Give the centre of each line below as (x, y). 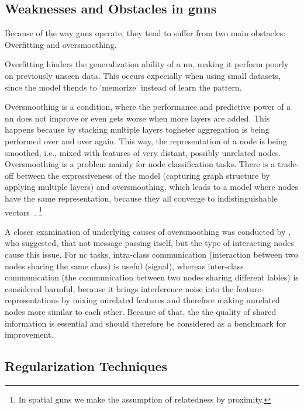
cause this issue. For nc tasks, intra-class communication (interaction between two (151, 254)
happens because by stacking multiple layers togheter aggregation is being (137, 129)
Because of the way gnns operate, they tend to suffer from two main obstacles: (145, 33)
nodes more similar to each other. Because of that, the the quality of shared (141, 311)
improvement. (29, 335)
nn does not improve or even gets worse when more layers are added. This (137, 118)
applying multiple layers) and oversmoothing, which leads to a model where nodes (152, 187)
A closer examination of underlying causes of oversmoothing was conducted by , (148, 231)
